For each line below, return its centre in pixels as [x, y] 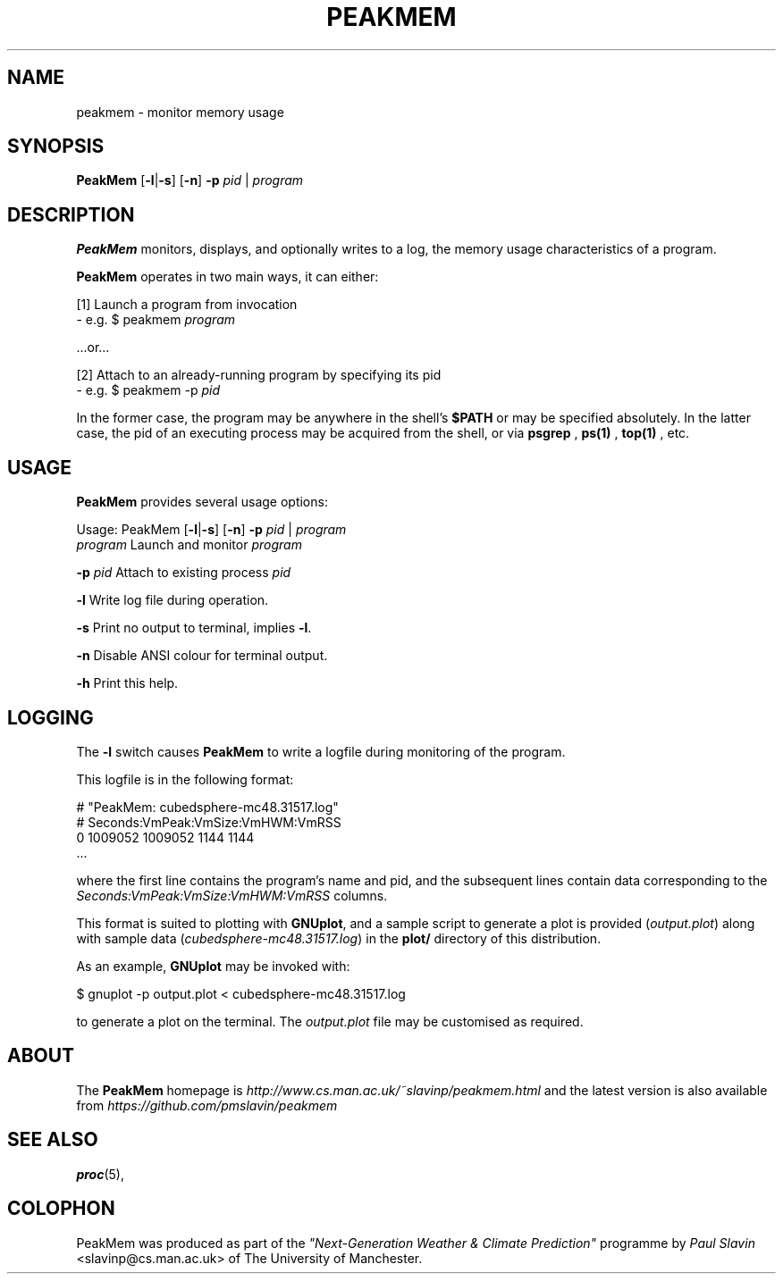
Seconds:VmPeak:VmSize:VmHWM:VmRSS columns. [232, 895]
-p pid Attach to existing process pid [184, 573]
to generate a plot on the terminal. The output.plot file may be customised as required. [330, 1021]
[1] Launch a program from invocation [187, 305]
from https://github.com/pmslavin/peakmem [207, 1105]
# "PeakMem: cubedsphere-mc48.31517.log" [207, 807]
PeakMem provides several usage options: [202, 502]
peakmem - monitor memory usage [180, 112]
